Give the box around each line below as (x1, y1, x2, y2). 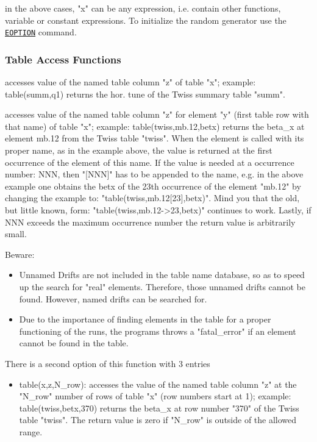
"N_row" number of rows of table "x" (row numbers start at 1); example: (19, 390, 291, 402)
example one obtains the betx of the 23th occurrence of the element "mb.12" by (5, 179, 301, 192)
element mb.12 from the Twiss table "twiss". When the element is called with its (5, 132, 304, 144)
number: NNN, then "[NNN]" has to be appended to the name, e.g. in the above (5, 168, 304, 180)
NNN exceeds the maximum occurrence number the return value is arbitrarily (5, 215, 296, 228)
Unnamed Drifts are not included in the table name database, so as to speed (19, 268, 305, 281)
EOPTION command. (5, 26, 77, 38)
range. (19, 425, 43, 438)
